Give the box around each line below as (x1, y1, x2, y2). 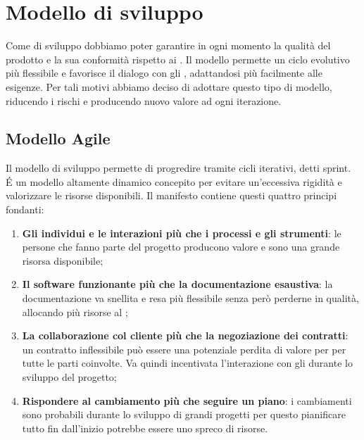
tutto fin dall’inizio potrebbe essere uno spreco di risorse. (22, 420, 268, 435)
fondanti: (6, 202, 44, 217)
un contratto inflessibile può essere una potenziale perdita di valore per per (22, 341, 346, 356)
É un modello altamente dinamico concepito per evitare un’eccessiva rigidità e (6, 174, 342, 189)
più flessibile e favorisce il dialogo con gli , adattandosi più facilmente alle (6, 65, 322, 80)
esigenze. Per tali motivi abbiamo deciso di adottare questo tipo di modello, (6, 79, 332, 94)
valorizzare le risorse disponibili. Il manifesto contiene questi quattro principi (6, 188, 337, 203)
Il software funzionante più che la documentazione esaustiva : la (22, 277, 333, 291)
